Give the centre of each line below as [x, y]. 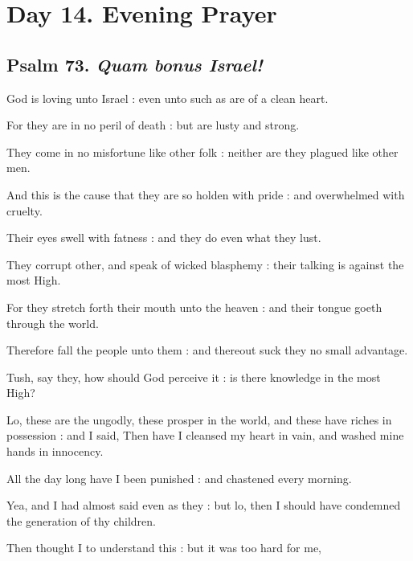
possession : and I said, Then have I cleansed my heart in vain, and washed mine [205, 435]
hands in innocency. [55, 451]
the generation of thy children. [81, 520]
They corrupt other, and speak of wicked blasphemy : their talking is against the [205, 264]
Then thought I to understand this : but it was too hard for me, [164, 548]
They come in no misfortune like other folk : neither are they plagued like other [202, 152]
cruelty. [25, 210]
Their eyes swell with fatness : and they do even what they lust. [164, 238]
